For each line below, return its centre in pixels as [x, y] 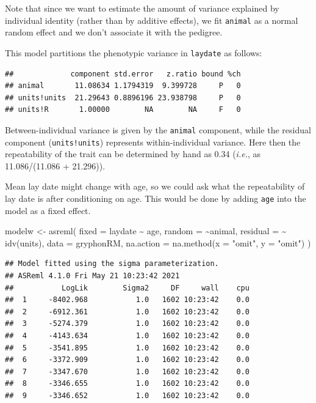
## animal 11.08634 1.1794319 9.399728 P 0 [123, 86]
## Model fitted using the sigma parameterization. [112, 264]
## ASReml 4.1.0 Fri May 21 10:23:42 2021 [92, 276]
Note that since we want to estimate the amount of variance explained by [142, 8]
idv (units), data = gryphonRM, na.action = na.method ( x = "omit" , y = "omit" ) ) [158, 242]
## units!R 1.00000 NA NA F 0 [123, 110]
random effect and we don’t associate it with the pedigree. [114, 32]
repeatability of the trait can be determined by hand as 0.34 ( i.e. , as [133, 154]
